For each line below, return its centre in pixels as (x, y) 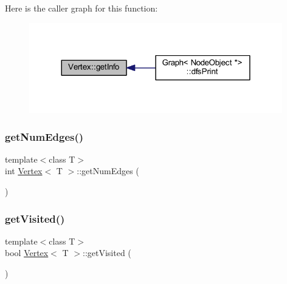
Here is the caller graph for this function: (81, 8)
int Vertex (24, 171)
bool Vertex (27, 253)
